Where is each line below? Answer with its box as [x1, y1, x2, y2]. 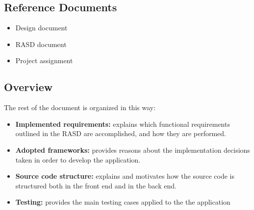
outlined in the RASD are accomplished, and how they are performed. [15, 128, 226, 139]
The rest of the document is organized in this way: [4, 102, 156, 113]
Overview [4, 79, 53, 94]
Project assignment [15, 55, 73, 66]
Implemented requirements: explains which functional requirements [15, 118, 230, 129]
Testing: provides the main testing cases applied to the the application [15, 197, 230, 207]
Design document [15, 23, 68, 33]
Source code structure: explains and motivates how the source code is [15, 171, 234, 181]
